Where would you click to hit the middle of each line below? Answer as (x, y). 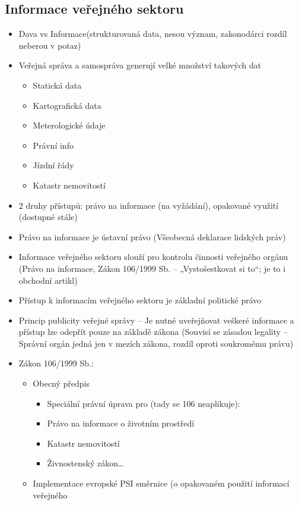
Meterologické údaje (69, 125)
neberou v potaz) (50, 45)
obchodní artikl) (48, 280)
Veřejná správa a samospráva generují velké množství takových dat (140, 65)
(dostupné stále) (48, 217)
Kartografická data (67, 105)
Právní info (53, 145)
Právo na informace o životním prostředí (121, 423)
